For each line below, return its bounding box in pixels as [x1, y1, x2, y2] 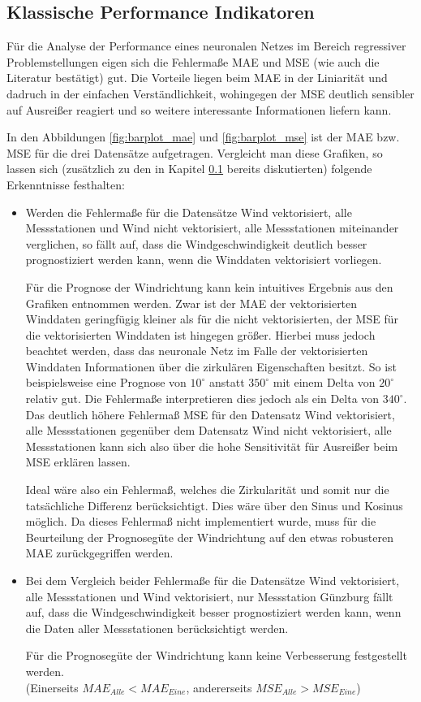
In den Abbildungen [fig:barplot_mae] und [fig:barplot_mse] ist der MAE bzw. [6, 128, 400, 145]
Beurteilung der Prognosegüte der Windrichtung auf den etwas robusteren [25, 528, 394, 545]
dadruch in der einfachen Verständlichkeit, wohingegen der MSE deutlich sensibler [6, 84, 415, 102]
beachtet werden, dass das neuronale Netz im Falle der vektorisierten [25, 342, 368, 359]
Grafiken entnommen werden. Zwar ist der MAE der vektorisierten [25, 294, 358, 311]
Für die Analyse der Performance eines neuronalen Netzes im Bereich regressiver [6, 37, 406, 54]
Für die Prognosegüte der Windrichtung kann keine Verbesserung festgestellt [25, 647, 407, 664]
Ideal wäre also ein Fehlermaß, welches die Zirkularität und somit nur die [25, 481, 389, 498]
